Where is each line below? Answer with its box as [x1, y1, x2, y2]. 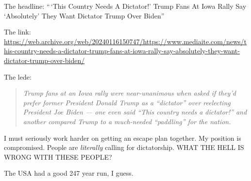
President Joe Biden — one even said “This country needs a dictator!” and [23, 107, 247, 117]
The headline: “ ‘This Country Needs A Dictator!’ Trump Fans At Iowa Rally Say [4, 1, 247, 11]
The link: [4, 27, 31, 37]
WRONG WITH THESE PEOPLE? [4, 151, 112, 162]
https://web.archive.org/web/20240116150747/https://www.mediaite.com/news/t [4, 36, 247, 46]
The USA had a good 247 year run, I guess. [4, 168, 134, 178]
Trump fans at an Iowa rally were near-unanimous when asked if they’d [23, 88, 236, 98]
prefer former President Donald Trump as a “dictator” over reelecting [23, 97, 231, 107]
